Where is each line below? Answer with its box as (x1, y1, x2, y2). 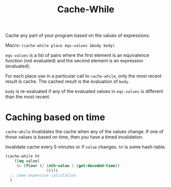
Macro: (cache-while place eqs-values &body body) (5, 42, 115, 49)
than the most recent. (5, 93, 51, 100)
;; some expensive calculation (10, 173, 77, 178)
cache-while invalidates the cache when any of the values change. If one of (5, 129, 164, 135)
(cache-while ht (5, 154, 40, 159)
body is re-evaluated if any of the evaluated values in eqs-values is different (5, 88, 163, 95)
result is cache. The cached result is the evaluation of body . (5, 78, 130, 85)
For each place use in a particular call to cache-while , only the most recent (5, 73, 162, 79)
